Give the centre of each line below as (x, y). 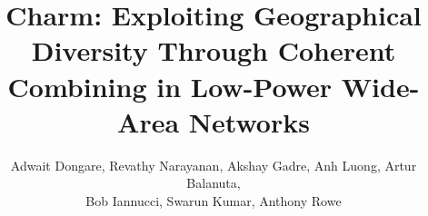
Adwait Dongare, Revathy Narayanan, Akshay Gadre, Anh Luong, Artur (214, 165)
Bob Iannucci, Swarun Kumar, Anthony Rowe (214, 200)
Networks (249, 121)
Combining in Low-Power (170, 86)
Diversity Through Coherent (214, 50)
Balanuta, (214, 183)
